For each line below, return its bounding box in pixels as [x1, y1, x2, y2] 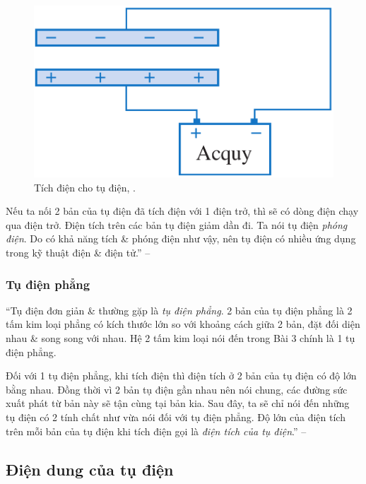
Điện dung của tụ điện [6, 458, 174, 480]
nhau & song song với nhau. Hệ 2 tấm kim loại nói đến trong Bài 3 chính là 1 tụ [6, 331, 355, 346]
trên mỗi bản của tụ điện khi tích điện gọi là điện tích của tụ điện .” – [6, 423, 307, 438]
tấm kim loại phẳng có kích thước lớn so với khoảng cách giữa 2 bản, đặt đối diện [6, 317, 360, 331]
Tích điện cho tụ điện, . [34, 179, 136, 194]
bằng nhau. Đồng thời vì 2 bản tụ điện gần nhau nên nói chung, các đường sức [6, 382, 348, 396]
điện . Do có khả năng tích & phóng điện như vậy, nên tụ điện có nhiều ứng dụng [6, 231, 356, 246]
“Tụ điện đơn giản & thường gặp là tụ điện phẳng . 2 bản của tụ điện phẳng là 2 [6, 302, 353, 317]
